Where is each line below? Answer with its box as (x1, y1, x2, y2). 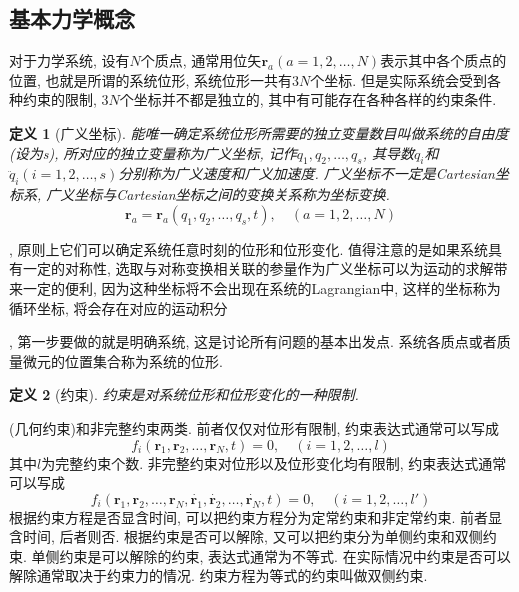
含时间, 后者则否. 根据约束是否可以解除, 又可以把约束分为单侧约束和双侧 (9, 526, 483, 547)
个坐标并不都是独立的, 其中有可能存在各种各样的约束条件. (119, 89, 497, 110)
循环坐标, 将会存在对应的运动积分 (9, 297, 228, 318)
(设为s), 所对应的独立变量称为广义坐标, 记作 (9, 142, 297, 163)
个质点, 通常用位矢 (140, 50, 262, 71)
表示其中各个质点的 (380, 50, 507, 71)
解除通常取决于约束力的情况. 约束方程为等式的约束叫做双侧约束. (9, 565, 428, 586)
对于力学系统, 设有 (9, 50, 130, 71)
